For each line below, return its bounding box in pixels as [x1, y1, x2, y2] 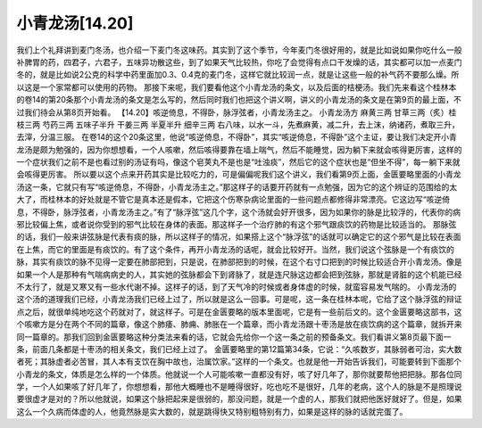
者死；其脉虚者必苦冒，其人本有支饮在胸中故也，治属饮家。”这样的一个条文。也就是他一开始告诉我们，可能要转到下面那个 [16, 357, 462, 367]
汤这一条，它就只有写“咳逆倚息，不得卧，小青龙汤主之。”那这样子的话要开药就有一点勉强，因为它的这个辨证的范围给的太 [16, 181, 458, 192]
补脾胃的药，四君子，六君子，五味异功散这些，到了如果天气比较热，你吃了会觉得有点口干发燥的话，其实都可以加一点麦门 [16, 56, 462, 67]
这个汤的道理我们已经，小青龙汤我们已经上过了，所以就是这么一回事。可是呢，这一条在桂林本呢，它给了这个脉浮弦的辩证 [16, 294, 462, 305]
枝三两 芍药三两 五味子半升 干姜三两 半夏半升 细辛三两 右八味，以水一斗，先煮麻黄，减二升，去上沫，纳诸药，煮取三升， [16, 119, 460, 129]
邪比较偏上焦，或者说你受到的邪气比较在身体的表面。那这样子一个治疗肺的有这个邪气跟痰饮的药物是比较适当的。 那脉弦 [16, 219, 457, 230]
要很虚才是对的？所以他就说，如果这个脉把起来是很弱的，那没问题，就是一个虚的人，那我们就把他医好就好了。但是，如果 [16, 393, 462, 405]
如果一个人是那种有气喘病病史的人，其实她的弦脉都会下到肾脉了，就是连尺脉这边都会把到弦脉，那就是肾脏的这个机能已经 [16, 268, 462, 280]
